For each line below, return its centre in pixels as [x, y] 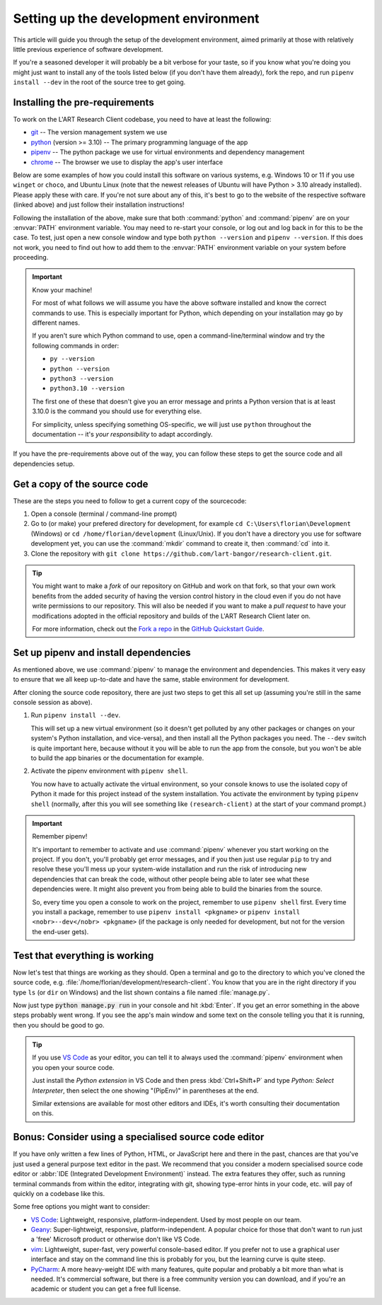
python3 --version [82, 379]
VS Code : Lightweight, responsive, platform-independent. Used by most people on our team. [166, 1219]
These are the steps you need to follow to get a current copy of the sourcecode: [130, 501]
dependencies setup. [44, 464]
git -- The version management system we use [99, 132]
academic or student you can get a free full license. [106, 1289]
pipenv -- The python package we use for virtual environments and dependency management [168, 152]
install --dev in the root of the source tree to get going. [99, 82]
